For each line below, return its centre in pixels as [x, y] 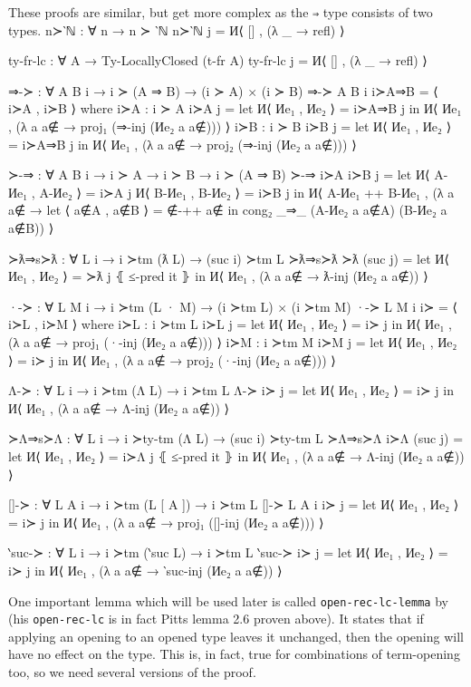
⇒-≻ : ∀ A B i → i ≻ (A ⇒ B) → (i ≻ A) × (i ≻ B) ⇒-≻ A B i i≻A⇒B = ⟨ [223, 90]
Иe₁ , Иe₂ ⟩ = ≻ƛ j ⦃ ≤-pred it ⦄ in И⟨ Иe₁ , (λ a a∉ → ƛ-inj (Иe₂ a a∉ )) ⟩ [218, 276]
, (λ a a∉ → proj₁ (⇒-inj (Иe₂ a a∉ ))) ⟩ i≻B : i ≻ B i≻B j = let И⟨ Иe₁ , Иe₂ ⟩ [230, 126]
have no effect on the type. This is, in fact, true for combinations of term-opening [234, 654]
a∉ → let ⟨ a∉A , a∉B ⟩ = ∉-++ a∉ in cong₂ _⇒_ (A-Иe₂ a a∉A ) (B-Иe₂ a [228, 210]
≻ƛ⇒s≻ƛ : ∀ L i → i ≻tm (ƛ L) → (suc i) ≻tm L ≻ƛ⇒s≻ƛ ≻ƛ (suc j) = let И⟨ [229, 258]
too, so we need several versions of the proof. [132, 672]
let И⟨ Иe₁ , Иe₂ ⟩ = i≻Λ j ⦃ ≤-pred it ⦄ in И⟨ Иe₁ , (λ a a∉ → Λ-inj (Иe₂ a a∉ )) [236, 455]
